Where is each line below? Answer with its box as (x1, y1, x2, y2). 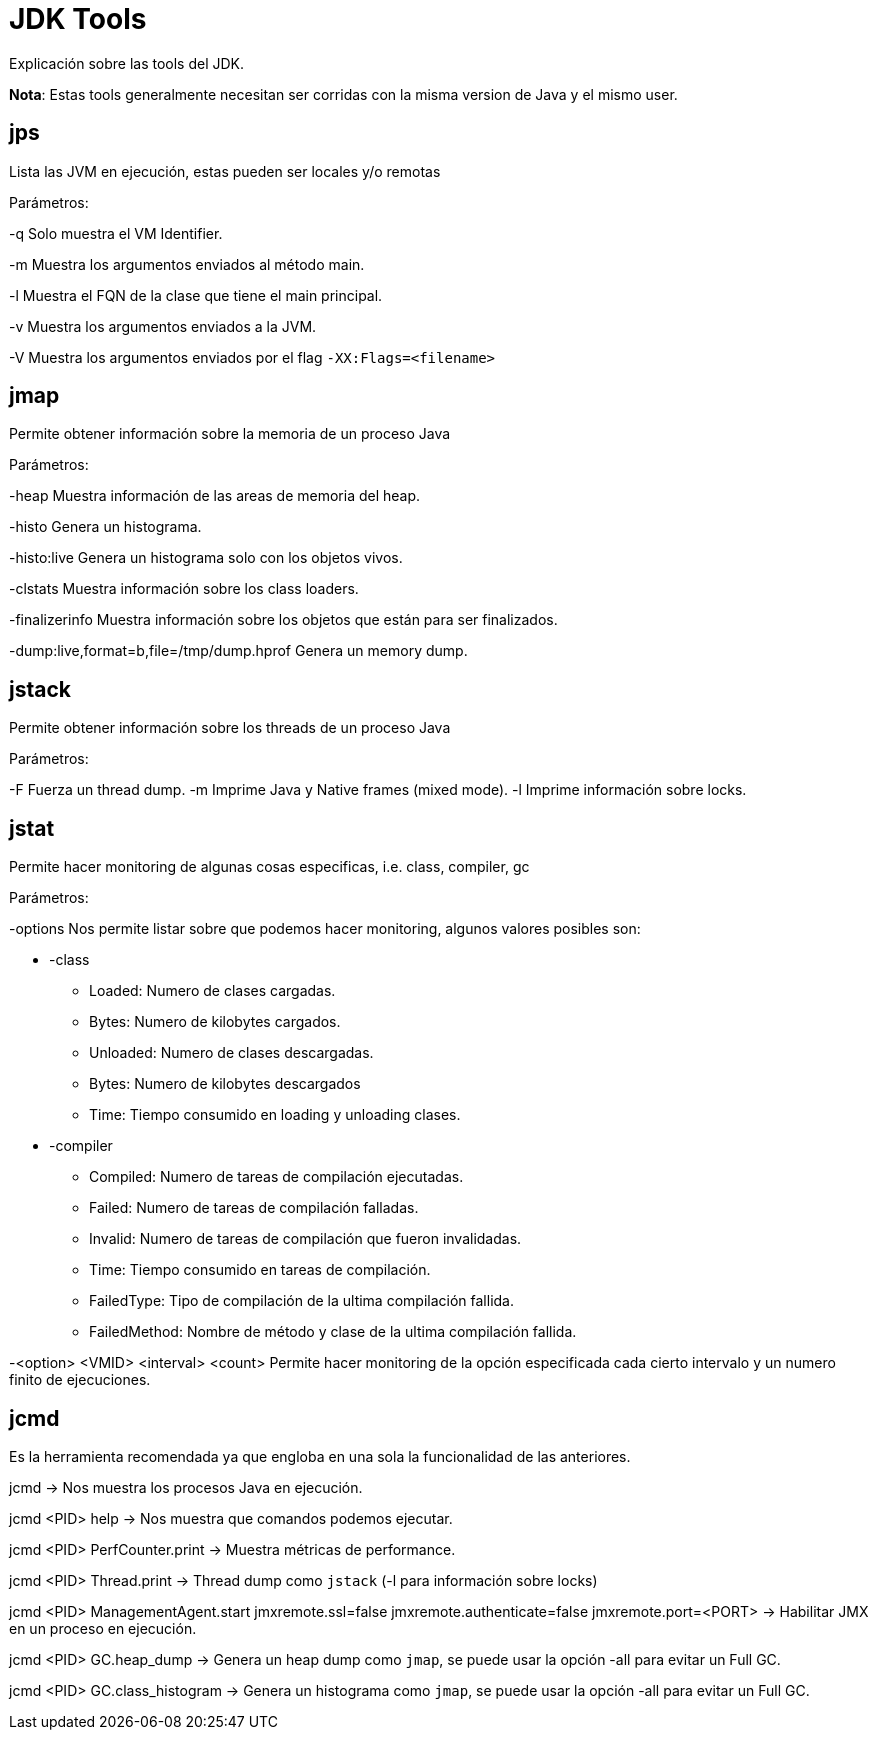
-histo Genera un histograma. (9, 518, 202, 536)
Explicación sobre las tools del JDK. (9, 54, 245, 72)
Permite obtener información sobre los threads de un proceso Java (9, 719, 451, 737)
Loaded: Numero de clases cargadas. (89, 982, 336, 1000)
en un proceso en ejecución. (9, 1619, 197, 1637)
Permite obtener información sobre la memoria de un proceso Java (9, 425, 451, 443)
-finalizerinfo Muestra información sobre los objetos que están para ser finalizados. (9, 611, 558, 629)
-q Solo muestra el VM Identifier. (9, 224, 223, 242)
